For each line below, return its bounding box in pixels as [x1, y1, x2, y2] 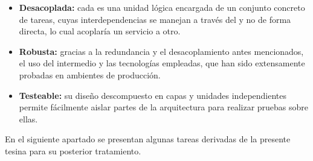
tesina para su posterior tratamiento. [5, 144, 141, 157]
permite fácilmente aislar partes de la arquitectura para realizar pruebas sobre [19, 101, 309, 113]
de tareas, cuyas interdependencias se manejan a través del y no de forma [19, 13, 291, 25]
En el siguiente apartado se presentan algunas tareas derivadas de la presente [5, 133, 291, 145]
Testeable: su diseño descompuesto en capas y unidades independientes [19, 89, 287, 101]
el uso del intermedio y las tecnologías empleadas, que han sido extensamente [19, 57, 305, 69]
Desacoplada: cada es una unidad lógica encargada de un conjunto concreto [19, 1, 305, 13]
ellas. [19, 112, 38, 125]
